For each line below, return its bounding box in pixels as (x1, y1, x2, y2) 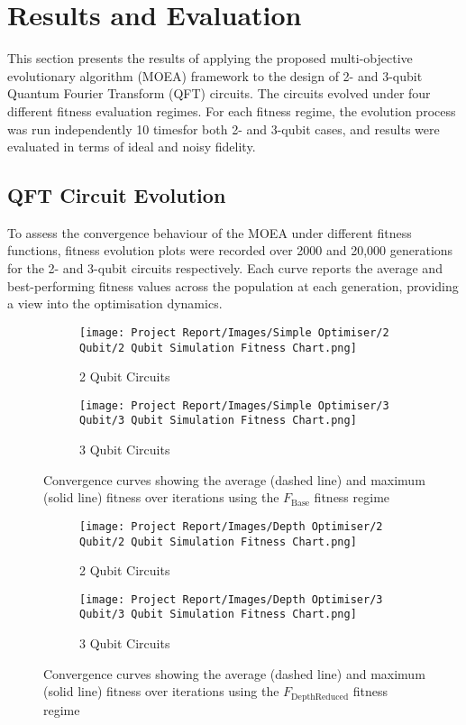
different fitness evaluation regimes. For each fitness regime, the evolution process (7, 101, 456, 120)
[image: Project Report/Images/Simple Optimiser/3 (79, 399, 389, 412)
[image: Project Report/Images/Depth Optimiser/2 (79, 519, 383, 533)
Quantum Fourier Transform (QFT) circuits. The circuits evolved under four (7, 84, 431, 103)
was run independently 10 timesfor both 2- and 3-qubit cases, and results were (7, 119, 440, 138)
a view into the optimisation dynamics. (7, 294, 223, 313)
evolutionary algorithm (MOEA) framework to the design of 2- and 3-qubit (7, 66, 423, 85)
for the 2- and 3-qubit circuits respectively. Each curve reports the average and (7, 259, 443, 278)
